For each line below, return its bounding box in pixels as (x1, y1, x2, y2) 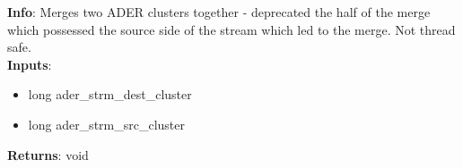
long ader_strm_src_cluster (28, 114, 186, 133)
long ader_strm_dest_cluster (28, 85, 192, 104)
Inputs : (7, 55, 52, 73)
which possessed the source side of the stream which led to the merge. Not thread (7, 20, 456, 38)
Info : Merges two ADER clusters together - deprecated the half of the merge (7, 3, 431, 21)
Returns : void (7, 145, 89, 164)
